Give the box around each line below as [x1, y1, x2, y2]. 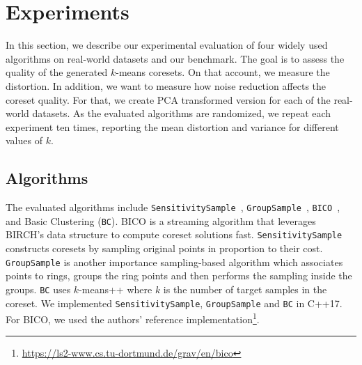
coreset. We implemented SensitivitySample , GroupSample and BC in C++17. [6, 295, 343, 310]
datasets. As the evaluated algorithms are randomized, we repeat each [32, 106, 331, 121]
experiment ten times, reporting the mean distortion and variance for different [6, 119, 339, 134]
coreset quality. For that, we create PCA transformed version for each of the [6, 92, 331, 107]
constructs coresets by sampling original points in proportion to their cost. [6, 241, 323, 256]
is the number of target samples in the [163, 281, 327, 296]
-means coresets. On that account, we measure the [116, 65, 330, 79]
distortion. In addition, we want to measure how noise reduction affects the [6, 78, 326, 93]
